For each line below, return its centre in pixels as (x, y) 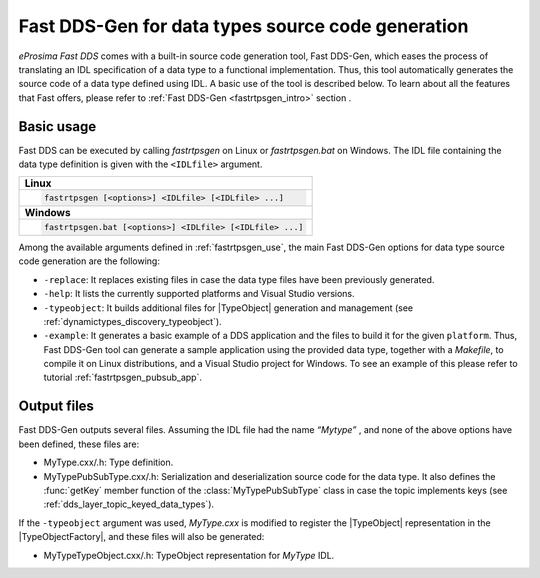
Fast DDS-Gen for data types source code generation (243, 26)
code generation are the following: (89, 261)
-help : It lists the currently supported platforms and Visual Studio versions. (199, 294)
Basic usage (57, 126)
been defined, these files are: (79, 444)
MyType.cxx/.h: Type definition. (108, 462)
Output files (56, 406)
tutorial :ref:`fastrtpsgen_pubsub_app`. (122, 377)
